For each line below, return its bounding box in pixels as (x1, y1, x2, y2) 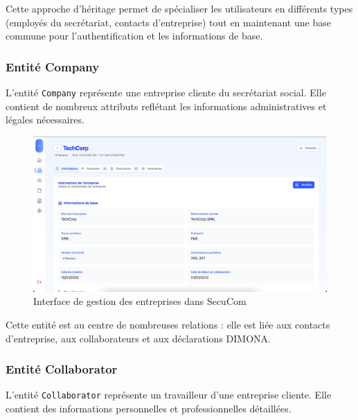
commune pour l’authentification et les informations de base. (6, 28, 263, 43)
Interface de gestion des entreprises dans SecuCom (33, 294, 247, 308)
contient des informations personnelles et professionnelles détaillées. (6, 401, 292, 416)
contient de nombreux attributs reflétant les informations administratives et (6, 98, 327, 113)
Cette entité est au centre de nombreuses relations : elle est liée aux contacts (6, 317, 330, 332)
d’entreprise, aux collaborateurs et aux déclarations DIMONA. (6, 331, 271, 345)
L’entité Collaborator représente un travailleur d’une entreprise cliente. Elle (6, 387, 332, 402)
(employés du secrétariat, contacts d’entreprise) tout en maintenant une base (6, 15, 331, 29)
